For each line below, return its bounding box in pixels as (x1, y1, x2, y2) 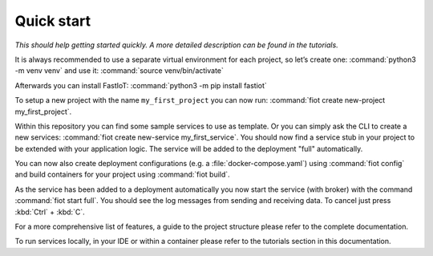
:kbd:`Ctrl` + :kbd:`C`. (14, 207, 85, 217)
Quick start (14, 12, 91, 30)
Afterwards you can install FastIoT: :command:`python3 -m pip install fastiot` (14, 80, 268, 90)
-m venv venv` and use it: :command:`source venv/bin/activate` (14, 66, 225, 75)
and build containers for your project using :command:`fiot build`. (14, 169, 230, 180)
